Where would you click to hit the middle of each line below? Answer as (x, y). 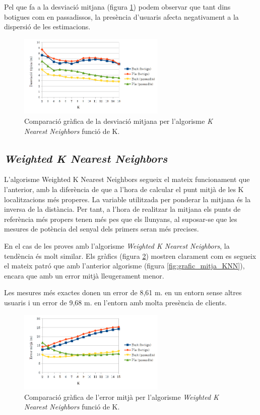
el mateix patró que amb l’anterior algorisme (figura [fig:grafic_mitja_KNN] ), (124, 266)
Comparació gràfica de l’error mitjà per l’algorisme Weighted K (121, 397)
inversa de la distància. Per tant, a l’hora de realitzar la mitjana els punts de (122, 209)
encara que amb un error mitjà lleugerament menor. (84, 275)
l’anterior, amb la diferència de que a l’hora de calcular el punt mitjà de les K (124, 189)
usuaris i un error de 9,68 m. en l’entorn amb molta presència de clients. (115, 302)
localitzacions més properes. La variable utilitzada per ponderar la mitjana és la (127, 199)
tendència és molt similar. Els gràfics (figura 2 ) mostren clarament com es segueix (130, 256)
